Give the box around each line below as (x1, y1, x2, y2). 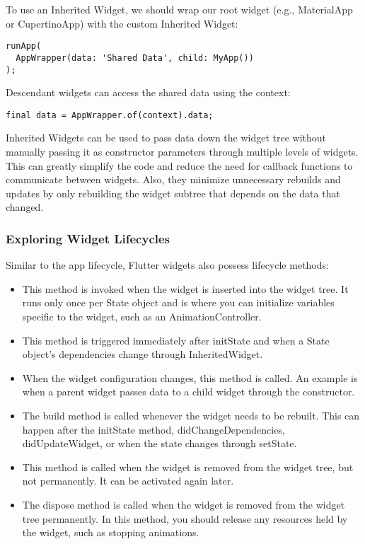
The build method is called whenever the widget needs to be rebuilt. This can (22, 407, 360, 422)
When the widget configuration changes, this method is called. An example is (22, 370, 358, 385)
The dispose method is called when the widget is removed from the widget (22, 497, 345, 511)
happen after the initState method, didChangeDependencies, (22, 422, 285, 436)
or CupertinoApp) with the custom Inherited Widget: (6, 16, 238, 30)
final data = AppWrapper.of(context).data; (6, 110, 214, 120)
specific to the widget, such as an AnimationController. (22, 308, 262, 323)
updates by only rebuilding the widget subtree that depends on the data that (6, 185, 340, 200)
